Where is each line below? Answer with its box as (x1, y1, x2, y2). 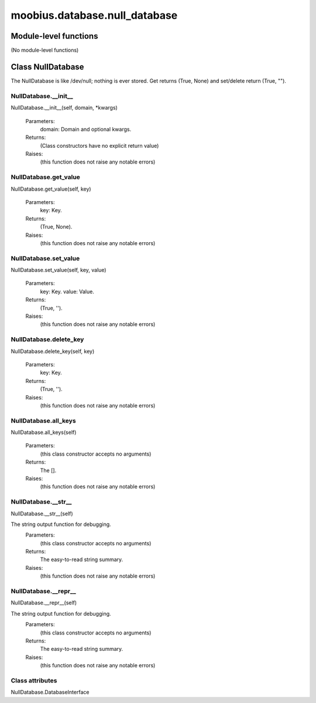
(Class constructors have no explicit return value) (40, 142, 159, 149)
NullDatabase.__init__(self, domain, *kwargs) (11, 104, 118, 111)
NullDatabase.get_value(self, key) (11, 185, 91, 192)
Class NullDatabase (11, 62, 84, 72)
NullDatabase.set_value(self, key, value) (11, 267, 107, 274)
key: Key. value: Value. (40, 288, 95, 295)
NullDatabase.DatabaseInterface (11, 689, 90, 696)
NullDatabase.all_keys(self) (11, 429, 77, 436)
